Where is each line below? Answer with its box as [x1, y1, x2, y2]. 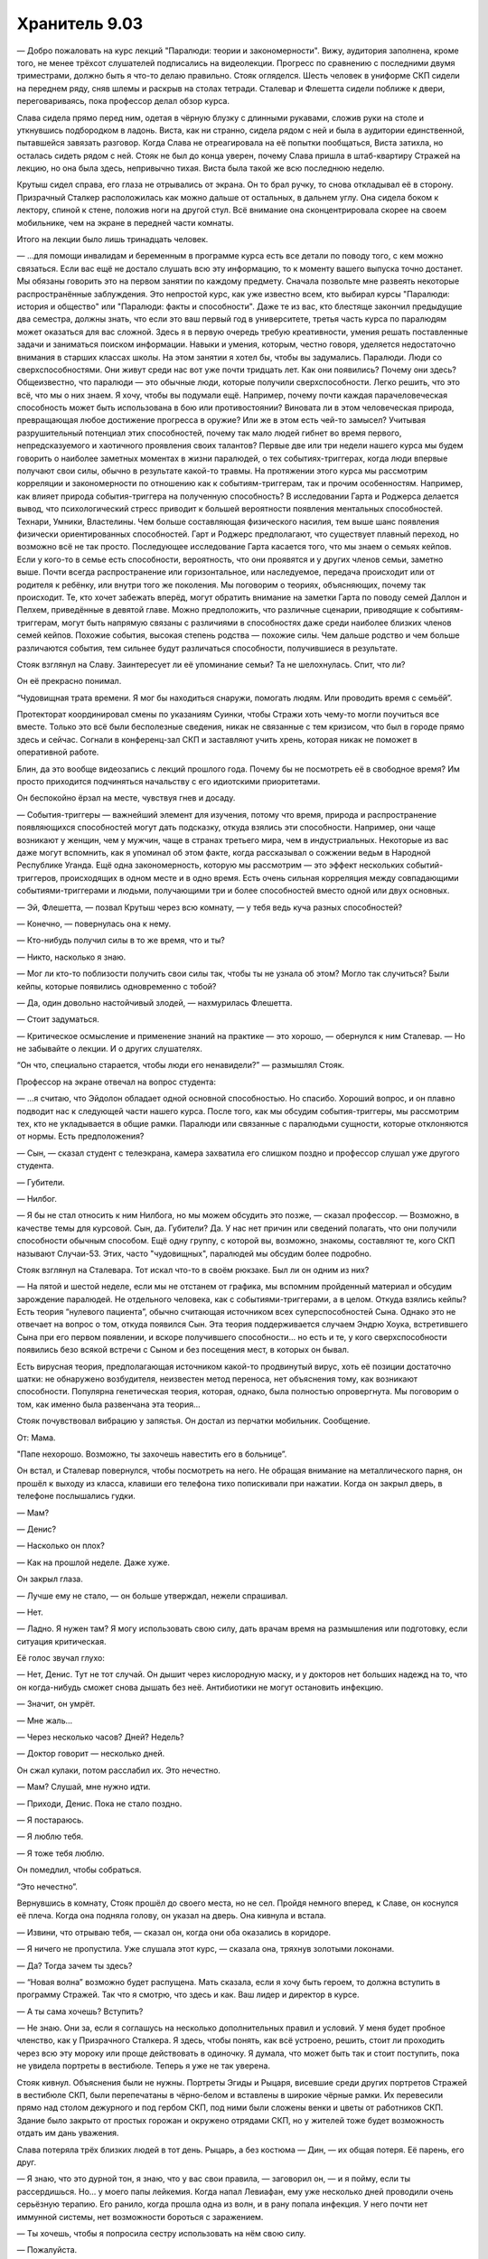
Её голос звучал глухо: [16, 1653, 106, 1664]
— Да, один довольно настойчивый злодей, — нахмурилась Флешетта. [16, 997, 293, 1008]
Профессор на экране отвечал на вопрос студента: [16, 1076, 217, 1087]
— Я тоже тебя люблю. [16, 1848, 105, 1859]
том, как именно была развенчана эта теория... [16, 1399, 201, 1410]
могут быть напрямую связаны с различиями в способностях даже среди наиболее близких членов [61, 617, 452, 628]
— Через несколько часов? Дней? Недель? [16, 1731, 184, 1743]
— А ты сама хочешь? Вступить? [16, 2006, 144, 2017]
